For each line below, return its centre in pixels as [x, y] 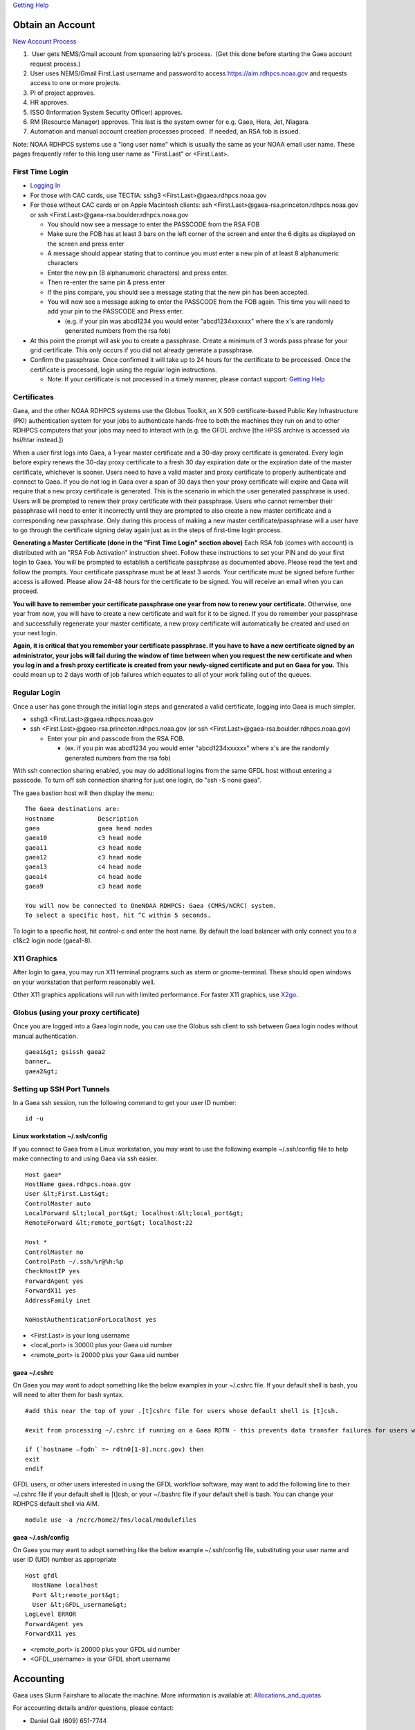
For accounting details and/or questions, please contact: [93, 1708]
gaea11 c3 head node [83, 847]
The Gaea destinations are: [73, 809]
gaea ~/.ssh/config [41, 1537]
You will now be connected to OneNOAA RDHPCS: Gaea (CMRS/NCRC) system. [151, 906]
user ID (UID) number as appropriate [65, 1560]
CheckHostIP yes [53, 1271]
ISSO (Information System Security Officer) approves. [107, 112]
